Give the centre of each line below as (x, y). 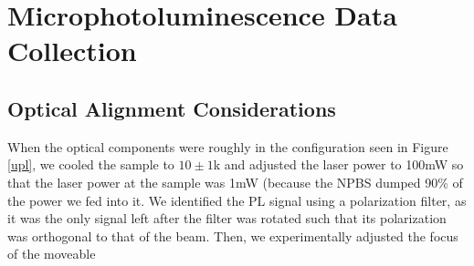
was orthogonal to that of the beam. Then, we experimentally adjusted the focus (233, 235)
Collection (72, 51)
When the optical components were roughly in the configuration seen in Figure (228, 146)
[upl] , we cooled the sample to (91, 164)
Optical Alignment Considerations (172, 108)
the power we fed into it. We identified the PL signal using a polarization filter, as (237, 200)
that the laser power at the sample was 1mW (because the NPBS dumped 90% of (235, 182)
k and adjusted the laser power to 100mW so (338, 164)
